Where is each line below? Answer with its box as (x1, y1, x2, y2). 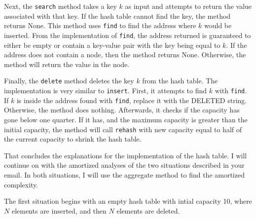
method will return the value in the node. (4, 59, 130, 69)
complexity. (4, 179, 38, 189)
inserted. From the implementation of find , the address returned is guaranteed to (4, 30, 251, 40)
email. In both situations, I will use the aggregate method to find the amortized (4, 169, 245, 180)
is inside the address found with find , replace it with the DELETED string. (16, 95, 247, 105)
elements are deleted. (116, 205, 180, 216)
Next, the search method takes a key (4, 1, 117, 11)
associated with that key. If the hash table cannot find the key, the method (4, 10, 231, 21)
